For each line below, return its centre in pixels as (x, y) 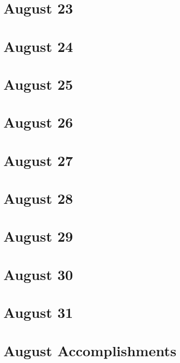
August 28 (38, 198)
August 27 (38, 160)
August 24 (38, 46)
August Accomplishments (90, 350)
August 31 (38, 312)
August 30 (38, 274)
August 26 (38, 122)
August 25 (38, 84)
